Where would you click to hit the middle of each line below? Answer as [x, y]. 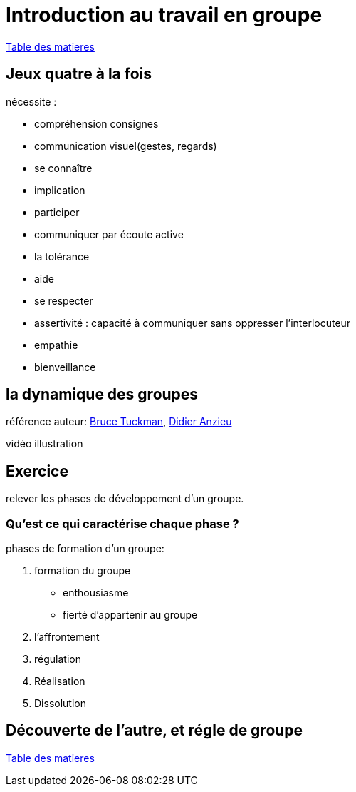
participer [57, 212]
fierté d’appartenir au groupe [130, 615]
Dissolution [60, 704]
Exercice [37, 471]
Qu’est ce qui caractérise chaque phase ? [122, 523]
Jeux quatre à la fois [79, 74]
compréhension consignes [96, 123]
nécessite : [31, 101]
